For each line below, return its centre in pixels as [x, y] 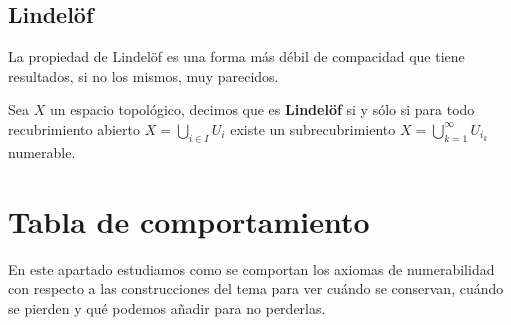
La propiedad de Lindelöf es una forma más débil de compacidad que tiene [236, 56]
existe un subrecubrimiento [313, 128]
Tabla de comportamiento [189, 220]
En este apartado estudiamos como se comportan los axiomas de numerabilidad [251, 268]
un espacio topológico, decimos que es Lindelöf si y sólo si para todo [262, 109]
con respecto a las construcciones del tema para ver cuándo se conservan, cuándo [256, 288]
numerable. [42, 151]
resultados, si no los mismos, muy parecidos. [143, 75]
